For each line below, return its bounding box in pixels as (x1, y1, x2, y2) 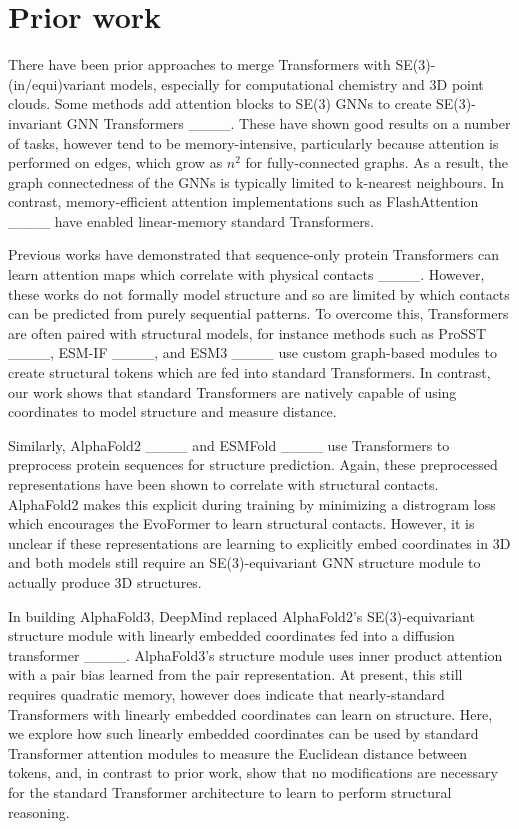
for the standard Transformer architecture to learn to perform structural (8, 781, 452, 802)
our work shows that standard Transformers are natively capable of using (8, 381, 457, 402)
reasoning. (8, 801, 70, 822)
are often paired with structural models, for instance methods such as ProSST (8, 322, 487, 343)
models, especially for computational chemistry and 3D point (110, 73, 484, 94)
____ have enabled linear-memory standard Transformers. (8, 210, 375, 231)
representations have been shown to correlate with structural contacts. (8, 474, 439, 494)
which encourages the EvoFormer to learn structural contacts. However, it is (8, 513, 475, 534)
